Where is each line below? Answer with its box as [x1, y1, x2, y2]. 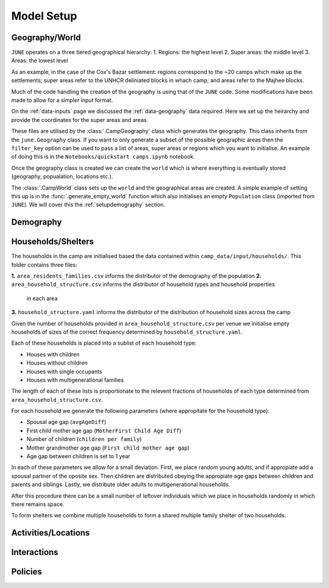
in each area [26, 295, 58, 302]
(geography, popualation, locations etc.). [11, 173, 113, 180]
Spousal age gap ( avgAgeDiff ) [26, 418, 107, 426]
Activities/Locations [11, 528, 90, 538]
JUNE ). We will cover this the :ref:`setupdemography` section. [11, 201, 166, 209]
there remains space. [11, 501, 65, 507]
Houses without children [26, 359, 88, 367]
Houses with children [26, 351, 80, 358]
